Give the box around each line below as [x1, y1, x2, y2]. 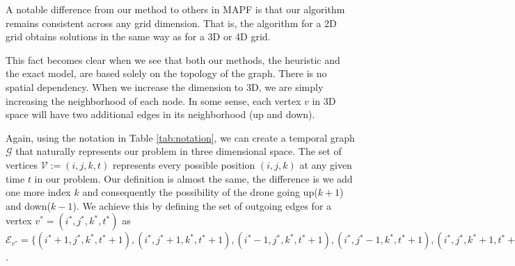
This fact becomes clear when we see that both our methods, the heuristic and [6, 52, 340, 67]
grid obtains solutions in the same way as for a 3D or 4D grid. [6, 29, 271, 44]
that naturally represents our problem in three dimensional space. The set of [15, 144, 342, 158]
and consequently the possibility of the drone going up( [82, 185, 318, 199]
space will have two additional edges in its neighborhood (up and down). [6, 107, 315, 122]
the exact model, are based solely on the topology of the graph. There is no [6, 66, 327, 81]
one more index [6, 185, 71, 199]
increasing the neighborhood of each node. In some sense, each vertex [6, 93, 301, 108]
